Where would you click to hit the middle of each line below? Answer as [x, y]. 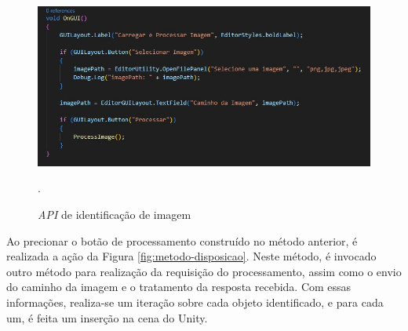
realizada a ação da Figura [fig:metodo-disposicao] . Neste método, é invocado [191, 256]
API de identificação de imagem [115, 214]
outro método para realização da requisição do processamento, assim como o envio [204, 271]
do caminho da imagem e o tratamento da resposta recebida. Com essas [179, 287]
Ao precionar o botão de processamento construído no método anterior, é [182, 240]
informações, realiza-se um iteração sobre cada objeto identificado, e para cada [195, 302]
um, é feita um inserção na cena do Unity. [107, 317]
